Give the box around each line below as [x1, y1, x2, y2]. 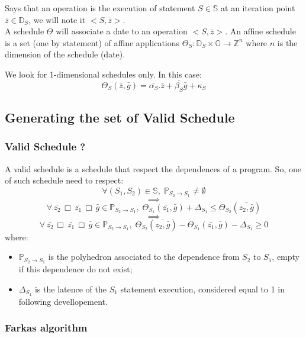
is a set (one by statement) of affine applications [5, 36, 180, 49]
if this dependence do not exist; [18, 263, 133, 275]
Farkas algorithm [5, 320, 88, 335]
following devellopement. [18, 295, 108, 307]
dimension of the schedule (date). [5, 48, 125, 60]
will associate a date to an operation [56, 25, 188, 37]
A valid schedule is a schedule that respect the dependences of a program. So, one [5, 162, 301, 175]
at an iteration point [221, 2, 295, 14]
